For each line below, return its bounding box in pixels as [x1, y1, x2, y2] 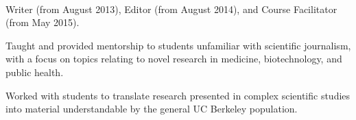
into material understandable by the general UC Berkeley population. [5, 101, 298, 116]
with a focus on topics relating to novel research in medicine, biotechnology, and [5, 51, 342, 66]
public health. [5, 64, 64, 79]
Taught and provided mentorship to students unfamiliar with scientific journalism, [5, 38, 351, 52]
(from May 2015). [5, 15, 80, 29]
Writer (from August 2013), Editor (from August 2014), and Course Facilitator [5, 1, 337, 16]
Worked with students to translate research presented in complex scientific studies [5, 88, 351, 102]
